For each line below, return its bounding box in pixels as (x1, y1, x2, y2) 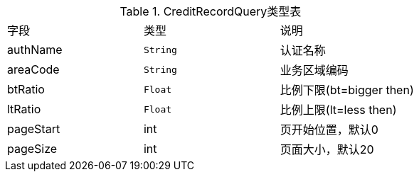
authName (7, 42, 63, 57)
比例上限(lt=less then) (280, 103, 397, 117)
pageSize (7, 142, 58, 156)
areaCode (7, 62, 60, 76)
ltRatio (7, 102, 41, 116)
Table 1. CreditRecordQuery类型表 (120, 4, 302, 18)
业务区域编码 (280, 63, 349, 77)
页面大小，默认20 (280, 142, 374, 156)
